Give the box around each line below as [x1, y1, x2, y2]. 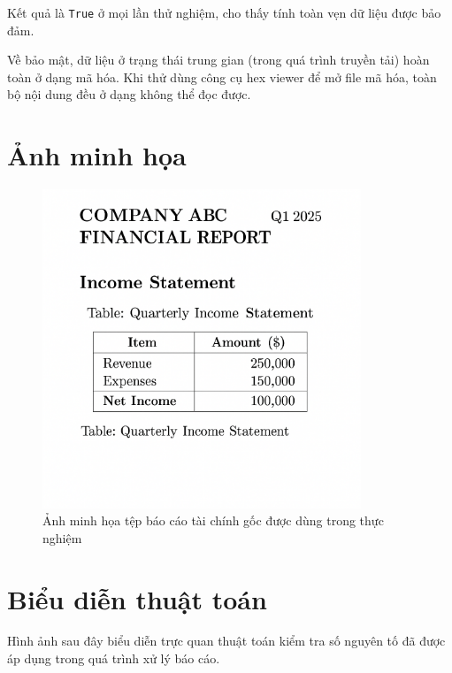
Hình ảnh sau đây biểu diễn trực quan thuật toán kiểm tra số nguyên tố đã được [7, 631, 446, 650]
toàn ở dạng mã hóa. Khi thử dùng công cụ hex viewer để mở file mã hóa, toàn [7, 67, 437, 86]
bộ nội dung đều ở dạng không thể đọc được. [7, 85, 251, 103]
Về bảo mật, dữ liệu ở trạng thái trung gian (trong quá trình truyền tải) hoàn [7, 50, 430, 69]
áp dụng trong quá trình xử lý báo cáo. [7, 649, 220, 668]
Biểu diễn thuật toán [7, 580, 267, 616]
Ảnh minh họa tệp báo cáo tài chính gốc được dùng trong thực [42, 511, 384, 530]
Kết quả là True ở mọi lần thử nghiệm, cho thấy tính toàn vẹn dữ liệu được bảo [7, 4, 441, 21]
